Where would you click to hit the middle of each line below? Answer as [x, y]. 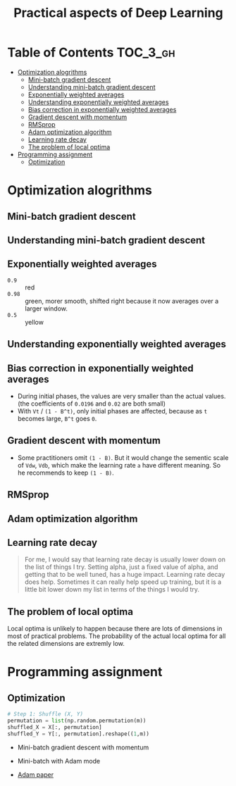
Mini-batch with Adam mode [59, 761]
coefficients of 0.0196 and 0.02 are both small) [98, 404]
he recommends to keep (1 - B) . [66, 473]
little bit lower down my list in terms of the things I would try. [112, 589]
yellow [35, 322]
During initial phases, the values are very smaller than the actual [110, 396]
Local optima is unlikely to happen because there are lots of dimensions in [115, 629]
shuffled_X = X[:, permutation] [55, 727]
